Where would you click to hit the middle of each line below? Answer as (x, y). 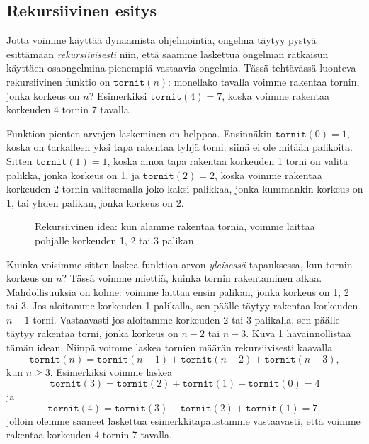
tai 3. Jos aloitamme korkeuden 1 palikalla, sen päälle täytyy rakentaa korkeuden (182, 306)
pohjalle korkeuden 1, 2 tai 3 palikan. (116, 240)
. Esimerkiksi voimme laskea (111, 371)
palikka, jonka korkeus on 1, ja (73, 175)
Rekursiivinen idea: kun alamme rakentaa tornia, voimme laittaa (175, 226)
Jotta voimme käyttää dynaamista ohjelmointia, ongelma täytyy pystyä (161, 40)
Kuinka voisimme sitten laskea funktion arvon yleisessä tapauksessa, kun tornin (180, 264)
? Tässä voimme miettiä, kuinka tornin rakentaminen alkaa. (192, 278)
